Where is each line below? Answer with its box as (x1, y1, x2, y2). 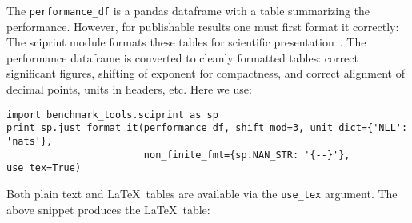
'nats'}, (6, 135, 53, 147)
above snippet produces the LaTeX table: (6, 201, 210, 217)
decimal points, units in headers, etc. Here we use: (6, 81, 252, 98)
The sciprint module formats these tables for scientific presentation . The (6, 34, 366, 50)
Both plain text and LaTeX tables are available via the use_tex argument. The (6, 185, 398, 201)
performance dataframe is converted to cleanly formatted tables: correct (6, 49, 358, 66)
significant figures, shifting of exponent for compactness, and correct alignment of (6, 65, 405, 82)
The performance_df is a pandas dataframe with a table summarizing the (6, 2, 370, 18)
